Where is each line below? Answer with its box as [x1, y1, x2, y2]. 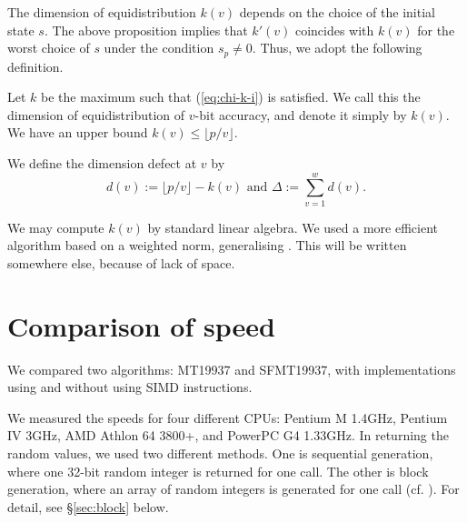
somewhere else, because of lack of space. [7, 253, 235, 272]
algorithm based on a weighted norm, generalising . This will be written [7, 236, 407, 255]
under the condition [104, 38, 214, 57]
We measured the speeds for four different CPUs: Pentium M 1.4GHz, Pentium [7, 407, 448, 427]
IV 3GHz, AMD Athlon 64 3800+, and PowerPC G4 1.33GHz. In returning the [7, 426, 449, 445]
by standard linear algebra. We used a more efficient [147, 217, 439, 236]
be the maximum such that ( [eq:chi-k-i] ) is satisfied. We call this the [41, 87, 421, 106]
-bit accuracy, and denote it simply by [194, 105, 407, 124]
